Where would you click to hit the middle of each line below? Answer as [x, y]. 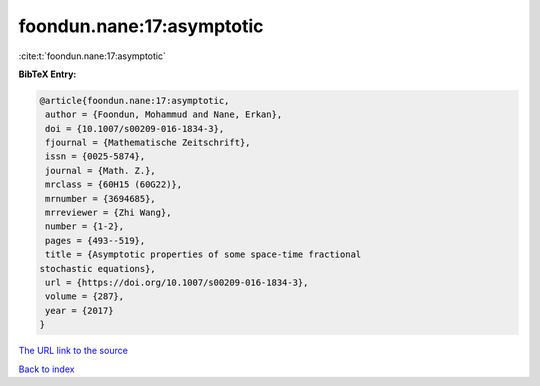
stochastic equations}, [98, 268]
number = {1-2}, [85, 226]
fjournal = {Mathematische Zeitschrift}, [148, 143]
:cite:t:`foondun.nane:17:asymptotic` [92, 56]
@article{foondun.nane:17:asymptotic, [134, 100]
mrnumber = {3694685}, [101, 198]
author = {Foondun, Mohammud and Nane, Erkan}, [164, 114]
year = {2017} [79, 310]
